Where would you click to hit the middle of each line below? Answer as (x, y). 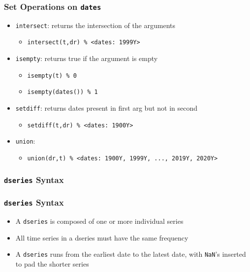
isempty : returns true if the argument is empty (87, 58)
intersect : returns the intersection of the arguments (95, 25)
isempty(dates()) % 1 (62, 92)
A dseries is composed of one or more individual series (99, 221)
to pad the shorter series (52, 263)
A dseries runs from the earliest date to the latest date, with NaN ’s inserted (131, 254)
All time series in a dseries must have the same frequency (102, 237)
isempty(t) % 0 (52, 76)
